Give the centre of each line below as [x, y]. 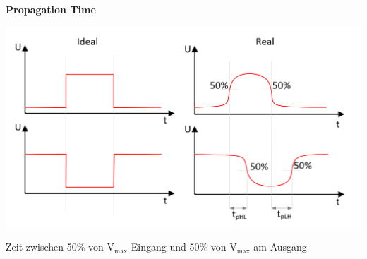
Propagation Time [51, 9]
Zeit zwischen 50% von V [60, 247]
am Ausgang [280, 247]
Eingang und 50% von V [184, 247]
